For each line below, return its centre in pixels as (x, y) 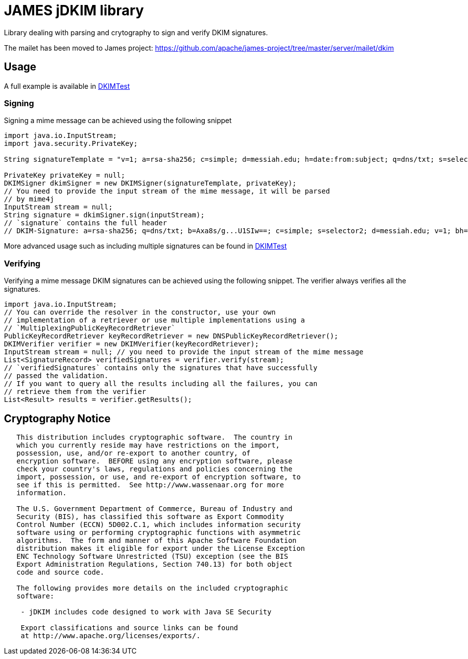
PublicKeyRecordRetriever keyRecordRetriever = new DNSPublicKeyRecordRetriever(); (171, 336)
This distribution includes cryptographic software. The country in (154, 437)
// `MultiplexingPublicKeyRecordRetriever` (90, 328)
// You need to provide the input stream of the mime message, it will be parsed (167, 191)
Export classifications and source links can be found (129, 627)
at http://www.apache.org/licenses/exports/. (111, 635)
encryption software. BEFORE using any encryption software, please (154, 461)
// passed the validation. (56, 376)
